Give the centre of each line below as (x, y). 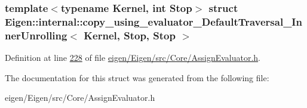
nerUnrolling (36, 35)
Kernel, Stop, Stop (130, 35)
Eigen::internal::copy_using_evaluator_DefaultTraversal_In (153, 21)
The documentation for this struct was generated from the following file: (137, 77)
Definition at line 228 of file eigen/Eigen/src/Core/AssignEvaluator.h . (133, 58)
